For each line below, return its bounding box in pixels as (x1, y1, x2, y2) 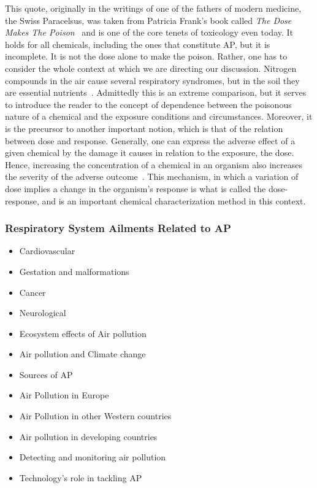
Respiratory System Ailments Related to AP (5, 220, 231, 236)
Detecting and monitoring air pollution (19, 451, 166, 463)
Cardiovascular (19, 244, 75, 257)
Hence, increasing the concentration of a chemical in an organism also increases (5, 158, 303, 171)
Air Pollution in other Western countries (19, 409, 172, 422)
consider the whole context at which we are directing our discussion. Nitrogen (5, 61, 297, 74)
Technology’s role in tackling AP (19, 471, 142, 484)
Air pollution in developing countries (19, 430, 158, 443)
